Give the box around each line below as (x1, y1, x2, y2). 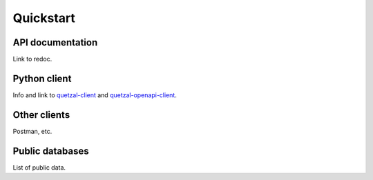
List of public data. (12, 163, 66, 172)
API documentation (12, 37, 98, 48)
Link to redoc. (12, 55, 52, 63)
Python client (12, 72, 72, 84)
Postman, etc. (12, 127, 52, 135)
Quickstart (12, 10, 76, 26)
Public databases (12, 145, 89, 157)
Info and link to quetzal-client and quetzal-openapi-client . (12, 90, 178, 99)
